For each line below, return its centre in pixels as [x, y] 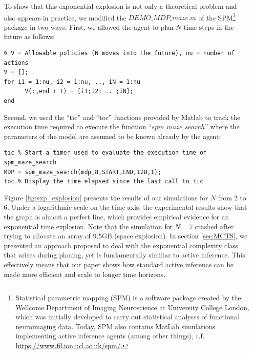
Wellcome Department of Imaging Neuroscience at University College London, [132, 307]
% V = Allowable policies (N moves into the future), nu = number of [119, 53]
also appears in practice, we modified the [65, 17]
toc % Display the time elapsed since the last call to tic [104, 182]
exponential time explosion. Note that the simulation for [88, 226]
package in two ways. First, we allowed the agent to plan [89, 27]
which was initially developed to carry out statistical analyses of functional [127, 317]
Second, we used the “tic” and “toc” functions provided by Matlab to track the [122, 117]
